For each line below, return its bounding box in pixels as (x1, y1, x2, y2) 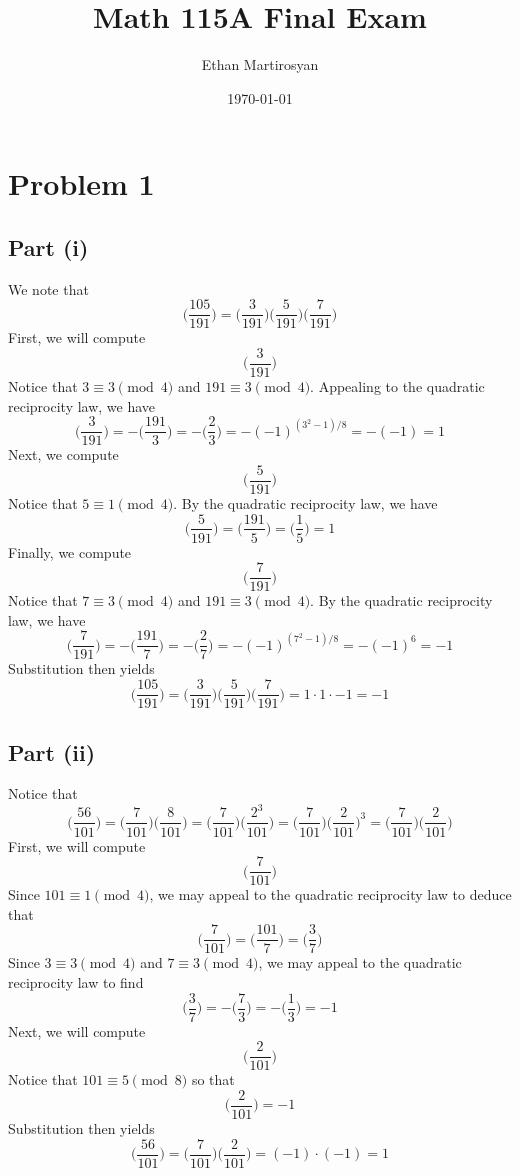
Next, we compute (8, 444, 119, 465)
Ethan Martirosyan (201, 54, 319, 75)
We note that (8, 278, 89, 299)
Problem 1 (8, 163, 155, 204)
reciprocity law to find (8, 972, 144, 992)
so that (191, 1069, 235, 1090)
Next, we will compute (8, 1020, 146, 1041)
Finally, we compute (8, 541, 132, 562)
